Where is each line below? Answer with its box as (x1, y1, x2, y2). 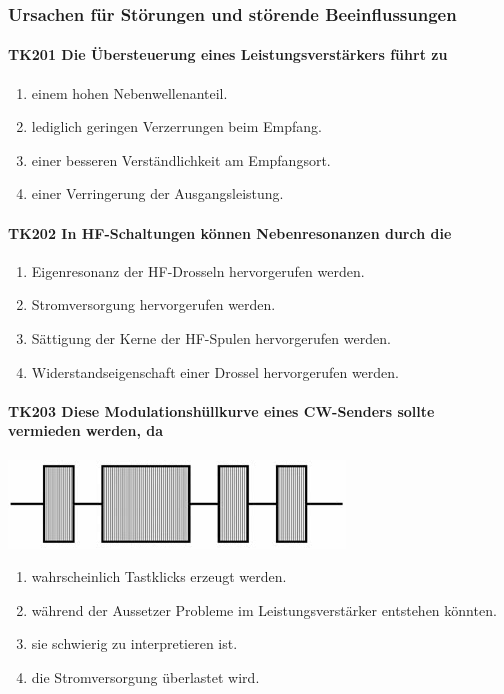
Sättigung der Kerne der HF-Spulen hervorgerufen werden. (31, 328, 391, 348)
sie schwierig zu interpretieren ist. (31, 633, 238, 654)
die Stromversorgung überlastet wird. (31, 666, 260, 687)
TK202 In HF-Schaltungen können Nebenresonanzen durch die (8, 222, 452, 243)
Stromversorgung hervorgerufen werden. (31, 294, 276, 315)
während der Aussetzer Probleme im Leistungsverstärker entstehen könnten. (31, 599, 497, 620)
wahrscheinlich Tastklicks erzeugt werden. (31, 566, 287, 587)
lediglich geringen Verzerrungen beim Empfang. (31, 116, 322, 137)
